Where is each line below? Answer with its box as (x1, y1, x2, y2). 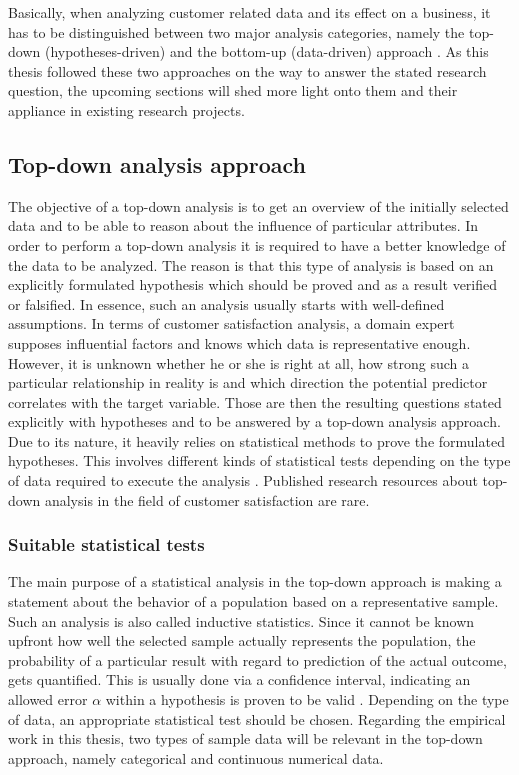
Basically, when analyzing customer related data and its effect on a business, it (8, 2, 491, 22)
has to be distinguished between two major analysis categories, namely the (8, 21, 465, 42)
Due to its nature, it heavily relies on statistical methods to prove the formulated (8, 430, 505, 451)
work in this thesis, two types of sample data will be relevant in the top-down (8, 728, 483, 749)
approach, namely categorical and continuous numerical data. (8, 747, 384, 768)
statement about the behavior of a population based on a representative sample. (8, 591, 499, 612)
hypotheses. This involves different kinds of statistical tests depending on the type (8, 450, 511, 471)
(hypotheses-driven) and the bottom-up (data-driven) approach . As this (44, 41, 489, 62)
